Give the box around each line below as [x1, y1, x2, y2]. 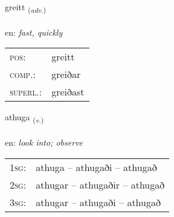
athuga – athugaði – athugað [36, 160, 157, 174]
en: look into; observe [5, 136, 83, 149]
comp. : [10, 67, 36, 82]
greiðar [51, 67, 81, 82]
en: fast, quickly [5, 25, 63, 38]
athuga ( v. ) [5, 111, 44, 125]
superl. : [10, 85, 42, 99]
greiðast [51, 85, 85, 99]
